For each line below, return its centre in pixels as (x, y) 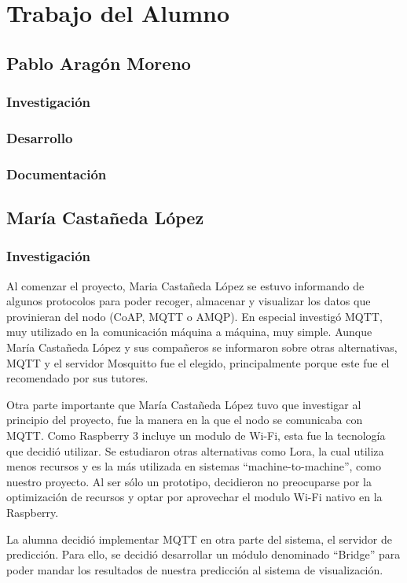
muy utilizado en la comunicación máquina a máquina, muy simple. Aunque (189, 332)
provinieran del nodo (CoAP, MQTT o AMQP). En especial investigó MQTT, (194, 316)
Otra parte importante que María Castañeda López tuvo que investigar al (184, 404)
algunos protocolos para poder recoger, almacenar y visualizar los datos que (189, 301)
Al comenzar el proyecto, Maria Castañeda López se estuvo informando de (185, 285)
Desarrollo (40, 137)
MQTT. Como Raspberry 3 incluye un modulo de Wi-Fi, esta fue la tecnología (196, 435)
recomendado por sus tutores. (77, 378)
